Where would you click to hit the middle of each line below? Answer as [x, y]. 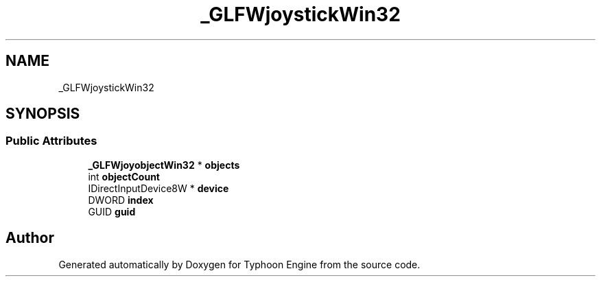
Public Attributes [51, 141]
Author [30, 238]
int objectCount [124, 176]
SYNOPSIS [43, 114]
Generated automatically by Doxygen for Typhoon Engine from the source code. [239, 264]
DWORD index [121, 200]
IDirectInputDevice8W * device [158, 188]
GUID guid [112, 211]
